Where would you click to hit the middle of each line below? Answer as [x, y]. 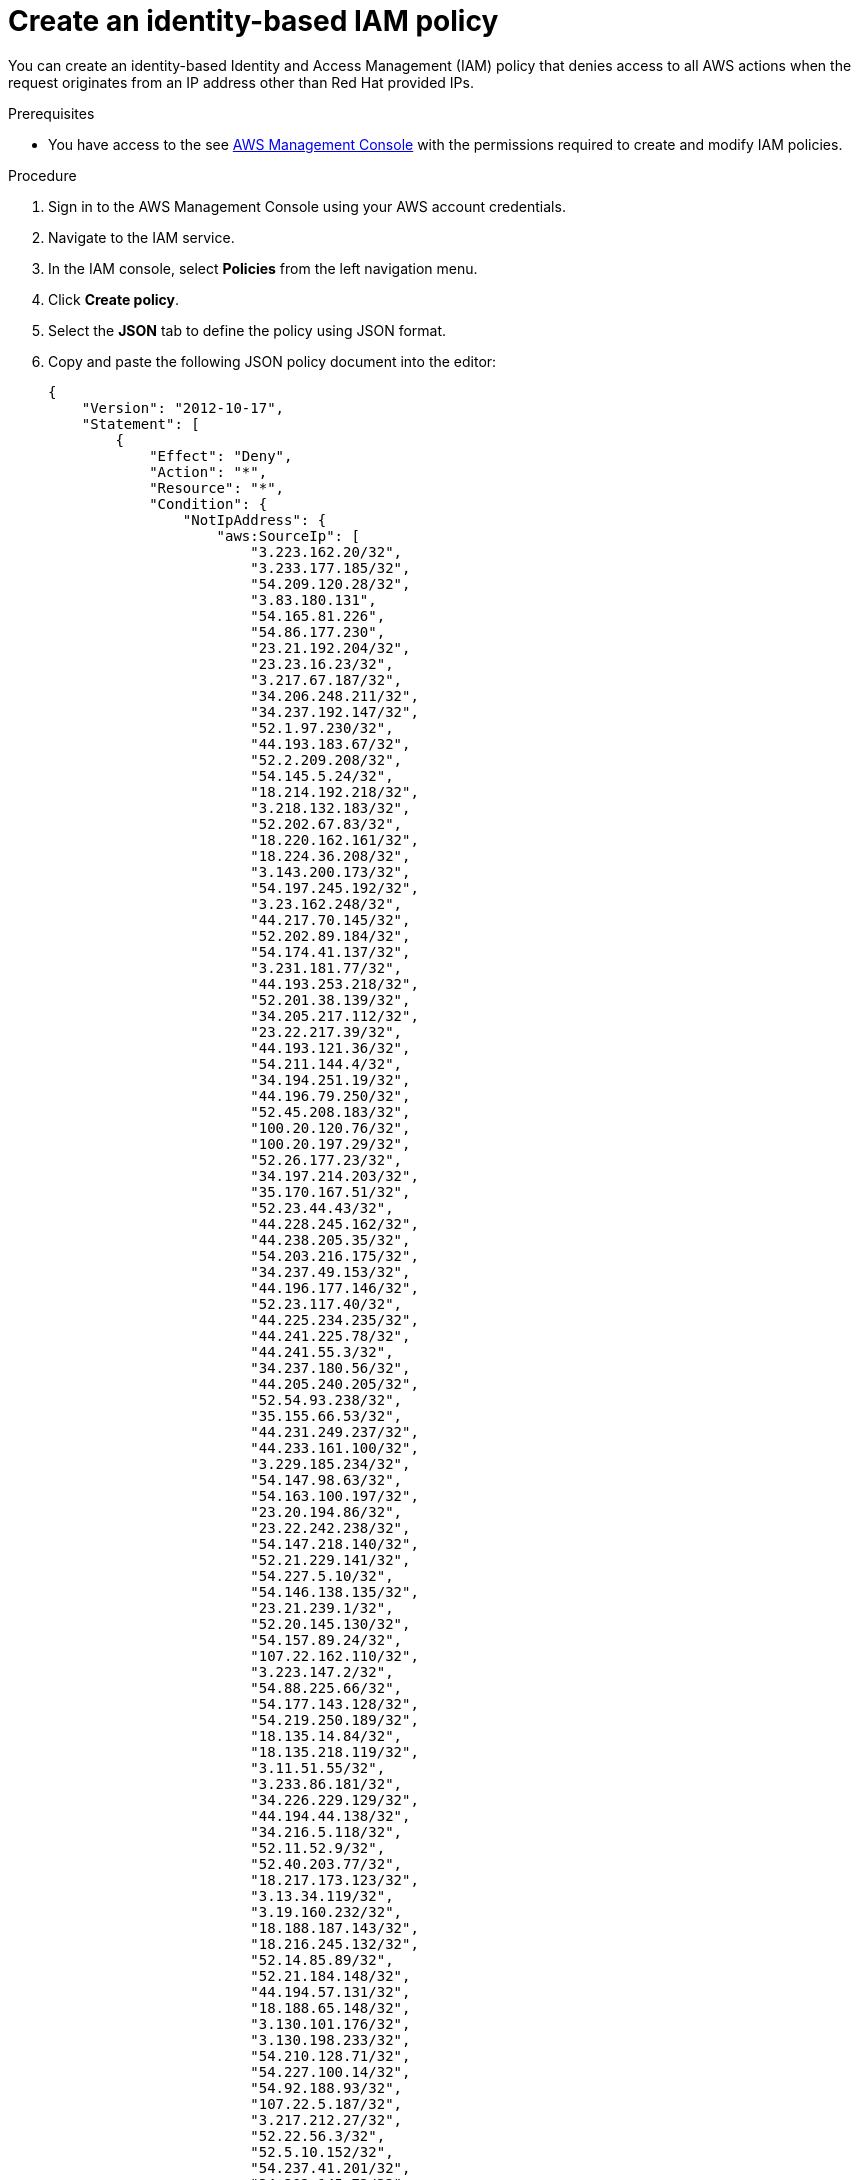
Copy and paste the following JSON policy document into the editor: [272, 361]
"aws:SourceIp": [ [288, 535]
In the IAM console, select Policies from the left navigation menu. [263, 268]
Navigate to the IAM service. [141, 237]
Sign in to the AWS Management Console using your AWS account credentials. [307, 206]
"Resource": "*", [217, 487]
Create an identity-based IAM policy [253, 21]
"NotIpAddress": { [254, 519]
